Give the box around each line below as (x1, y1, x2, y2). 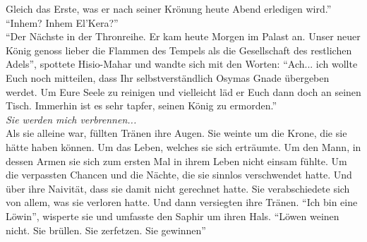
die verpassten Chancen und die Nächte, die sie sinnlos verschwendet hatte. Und (6, 167, 352, 182)
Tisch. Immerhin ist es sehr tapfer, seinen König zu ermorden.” (6, 98, 277, 113)
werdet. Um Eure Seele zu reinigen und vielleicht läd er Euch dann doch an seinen (6, 84, 361, 99)
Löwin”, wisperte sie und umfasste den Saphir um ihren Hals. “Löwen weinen (6, 208, 339, 223)
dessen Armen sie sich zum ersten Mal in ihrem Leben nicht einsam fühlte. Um (6, 153, 347, 168)
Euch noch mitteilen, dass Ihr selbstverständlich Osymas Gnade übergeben (6, 70, 330, 85)
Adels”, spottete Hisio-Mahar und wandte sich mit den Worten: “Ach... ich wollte (6, 56, 358, 71)
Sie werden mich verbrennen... (6, 111, 137, 126)
